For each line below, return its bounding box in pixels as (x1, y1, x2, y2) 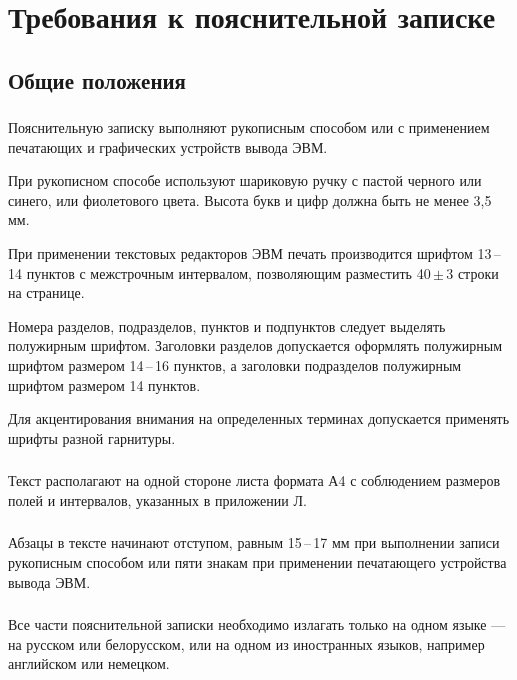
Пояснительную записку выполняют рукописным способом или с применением (8, 117, 490, 138)
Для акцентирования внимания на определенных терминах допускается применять (8, 408, 510, 429)
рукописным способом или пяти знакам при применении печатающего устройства (8, 552, 507, 573)
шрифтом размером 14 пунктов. (8, 374, 201, 395)
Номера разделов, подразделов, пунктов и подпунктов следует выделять (8, 315, 446, 336)
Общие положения (8, 64, 186, 95)
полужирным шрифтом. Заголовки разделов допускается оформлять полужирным (8, 335, 502, 356)
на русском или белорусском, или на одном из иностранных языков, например (8, 633, 485, 654)
